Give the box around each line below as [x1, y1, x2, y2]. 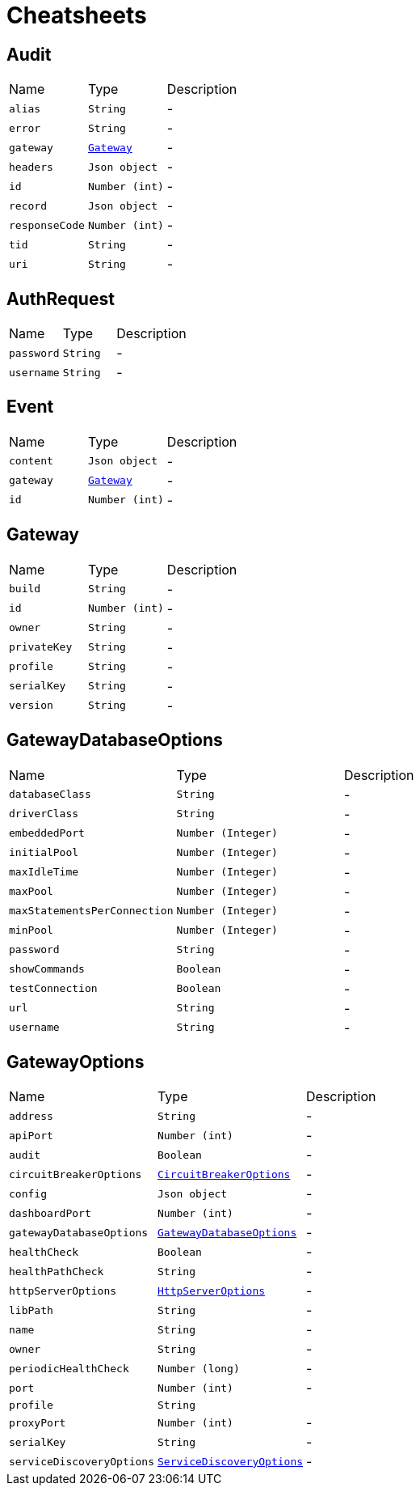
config [9, 1187, 47, 1200]
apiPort [9, 1129, 53, 1142]
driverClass [9, 807, 79, 820]
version [9, 699, 53, 712]
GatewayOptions [6, 1051, 145, 1072]
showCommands [9, 963, 85, 976]
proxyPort [9, 1416, 66, 1429]
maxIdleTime [9, 866, 79, 879]
